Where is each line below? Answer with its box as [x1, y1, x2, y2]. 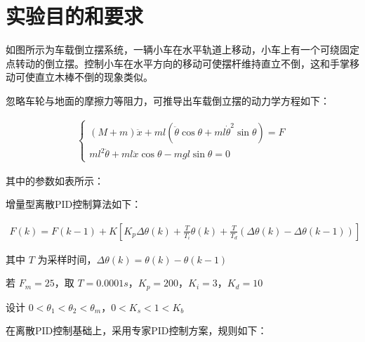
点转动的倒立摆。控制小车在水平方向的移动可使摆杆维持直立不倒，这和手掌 [6, 55, 350, 70]
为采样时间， [37, 251, 97, 266]
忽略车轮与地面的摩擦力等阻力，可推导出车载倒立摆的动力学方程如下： [6, 93, 330, 107]
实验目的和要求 [6, 1, 144, 30]
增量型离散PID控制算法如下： [6, 197, 142, 211]
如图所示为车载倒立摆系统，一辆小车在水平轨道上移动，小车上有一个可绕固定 [6, 42, 359, 57]
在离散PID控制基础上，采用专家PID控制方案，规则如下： [6, 323, 267, 338]
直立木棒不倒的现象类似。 [34, 70, 153, 84]
